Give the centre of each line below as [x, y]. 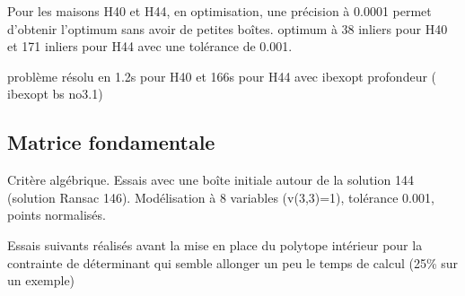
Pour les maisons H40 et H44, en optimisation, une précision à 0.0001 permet [219, 11]
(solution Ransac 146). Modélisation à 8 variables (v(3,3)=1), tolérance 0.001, [221, 197]
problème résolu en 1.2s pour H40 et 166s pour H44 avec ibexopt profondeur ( [222, 76]
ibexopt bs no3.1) [55, 94]
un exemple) [41, 280]
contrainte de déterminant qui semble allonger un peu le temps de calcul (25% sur [233, 262]
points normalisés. [57, 215]
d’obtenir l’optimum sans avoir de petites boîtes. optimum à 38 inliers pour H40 [228, 28]
